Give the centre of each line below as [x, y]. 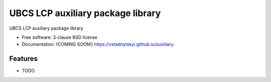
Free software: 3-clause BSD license [59, 37]
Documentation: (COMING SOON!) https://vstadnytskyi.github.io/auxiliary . [98, 44]
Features [23, 59]
